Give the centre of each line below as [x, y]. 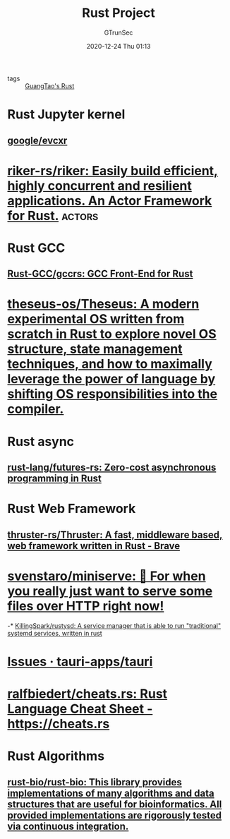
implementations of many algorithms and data [111, 793]
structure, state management [95, 349]
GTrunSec [119, 32]
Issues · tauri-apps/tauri [80, 662]
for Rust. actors [53, 216]
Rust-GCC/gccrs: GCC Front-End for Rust [100, 274]
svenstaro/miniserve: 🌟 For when [107, 576]
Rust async [41, 441]
